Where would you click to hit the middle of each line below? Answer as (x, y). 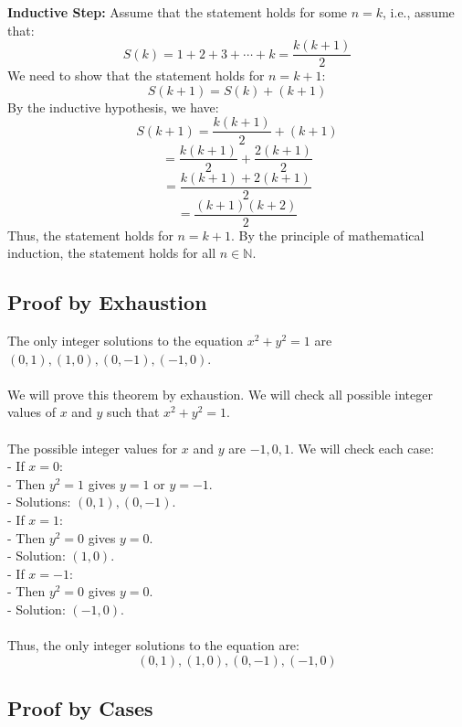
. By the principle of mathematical (328, 235)
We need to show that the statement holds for (136, 75)
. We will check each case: (362, 448)
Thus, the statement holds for (90, 235)
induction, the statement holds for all (112, 253)
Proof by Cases (80, 708)
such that (133, 412)
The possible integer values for (93, 448)
